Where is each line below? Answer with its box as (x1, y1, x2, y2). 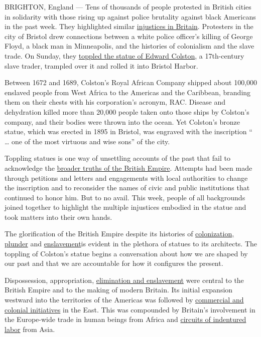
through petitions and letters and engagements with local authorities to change (5, 172, 248, 183)
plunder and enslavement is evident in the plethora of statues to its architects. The (5, 238, 257, 249)
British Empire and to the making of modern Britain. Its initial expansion (5, 284, 233, 295)
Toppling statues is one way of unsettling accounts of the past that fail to (5, 153, 231, 163)
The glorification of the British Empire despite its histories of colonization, (5, 228, 234, 239)
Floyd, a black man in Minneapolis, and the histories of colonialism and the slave (5, 41, 254, 51)
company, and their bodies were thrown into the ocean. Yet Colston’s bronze (5, 116, 240, 127)
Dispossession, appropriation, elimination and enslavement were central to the (5, 274, 244, 285)
